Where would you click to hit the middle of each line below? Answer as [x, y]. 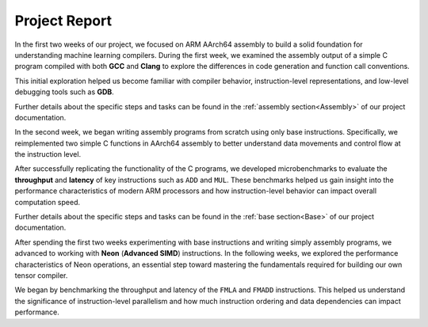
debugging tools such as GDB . [64, 92]
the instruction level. [48, 154]
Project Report [63, 21]
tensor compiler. [41, 275]
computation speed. [48, 202]
